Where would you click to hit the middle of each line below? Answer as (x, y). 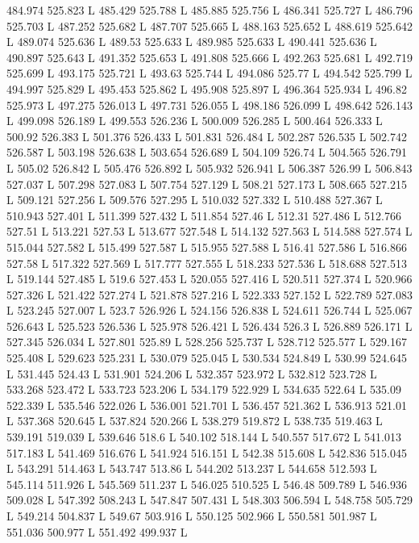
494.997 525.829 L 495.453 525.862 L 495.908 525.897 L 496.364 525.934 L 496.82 (207, 88)
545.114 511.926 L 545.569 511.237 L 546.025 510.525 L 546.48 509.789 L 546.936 (207, 484)
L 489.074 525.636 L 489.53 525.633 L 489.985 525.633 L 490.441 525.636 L (192, 42)
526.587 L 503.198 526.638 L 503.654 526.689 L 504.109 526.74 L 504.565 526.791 (207, 152)
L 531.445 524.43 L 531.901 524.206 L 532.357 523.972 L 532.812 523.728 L (192, 373)
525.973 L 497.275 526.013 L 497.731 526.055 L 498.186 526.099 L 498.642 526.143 (209, 104)
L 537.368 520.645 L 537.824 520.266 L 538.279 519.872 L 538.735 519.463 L (195, 421)
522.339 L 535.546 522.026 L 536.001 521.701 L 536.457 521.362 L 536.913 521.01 (207, 405)
